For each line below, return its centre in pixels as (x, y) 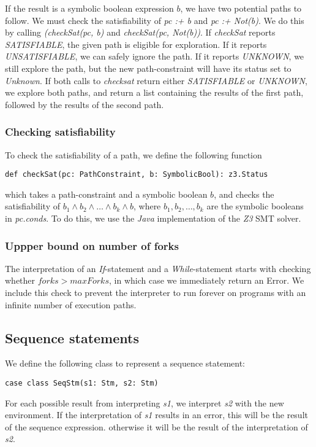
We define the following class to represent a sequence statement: (125, 363)
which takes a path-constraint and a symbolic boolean (106, 194)
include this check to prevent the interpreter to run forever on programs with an (156, 292)
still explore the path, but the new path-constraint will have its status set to (148, 68)
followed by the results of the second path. (85, 104)
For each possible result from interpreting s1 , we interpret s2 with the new (145, 402)
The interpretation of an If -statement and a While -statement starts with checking (158, 268)
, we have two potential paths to (241, 8)
